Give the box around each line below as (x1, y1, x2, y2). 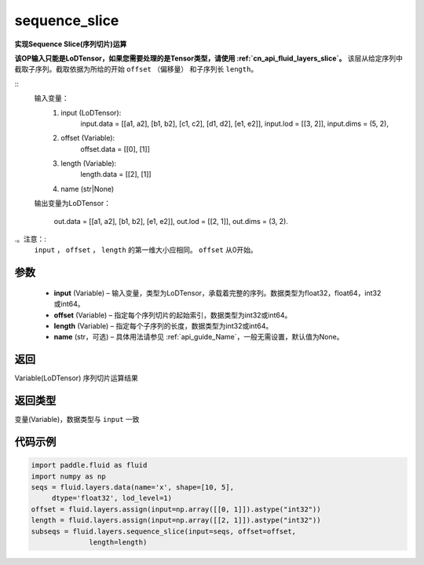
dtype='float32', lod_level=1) (51, 493, 173, 503)
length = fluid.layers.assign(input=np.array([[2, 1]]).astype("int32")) (31, 515, 321, 525)
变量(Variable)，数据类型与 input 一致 (14, 415, 140, 424)
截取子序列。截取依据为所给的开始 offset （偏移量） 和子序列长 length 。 (14, 64, 258, 74)
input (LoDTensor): (60, 108, 122, 117)
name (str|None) (60, 184, 115, 193)
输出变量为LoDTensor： (34, 199, 111, 208)
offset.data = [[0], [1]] (80, 144, 151, 153)
